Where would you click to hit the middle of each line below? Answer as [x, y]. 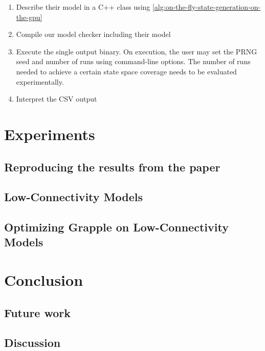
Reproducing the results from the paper [112, 167]
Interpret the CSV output [57, 99]
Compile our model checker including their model [93, 34]
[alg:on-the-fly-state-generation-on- [206, 7]
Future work [38, 312]
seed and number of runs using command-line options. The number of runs [133, 61]
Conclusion [44, 280]
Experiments [50, 134]
